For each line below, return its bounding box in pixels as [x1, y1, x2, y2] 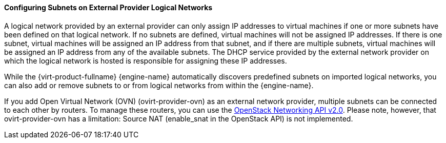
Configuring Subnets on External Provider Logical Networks [4, 3, 213, 12]
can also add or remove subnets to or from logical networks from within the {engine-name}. [4, 80, 314, 90]
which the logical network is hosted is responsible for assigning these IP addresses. [4, 56, 287, 65]
